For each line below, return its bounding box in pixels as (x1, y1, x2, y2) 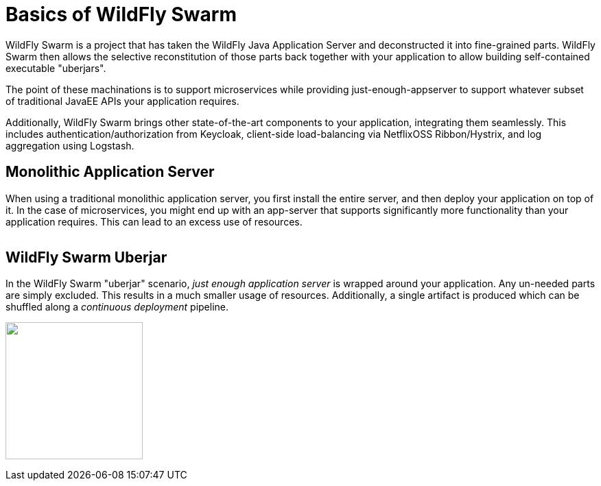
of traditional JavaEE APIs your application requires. (5, 95, 239, 107)
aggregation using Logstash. (5, 139, 134, 151)
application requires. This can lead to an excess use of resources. (5, 215, 303, 228)
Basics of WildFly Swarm (5, 3, 237, 26)
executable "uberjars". (5, 62, 106, 74)
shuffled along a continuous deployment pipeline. (5, 301, 229, 313)
